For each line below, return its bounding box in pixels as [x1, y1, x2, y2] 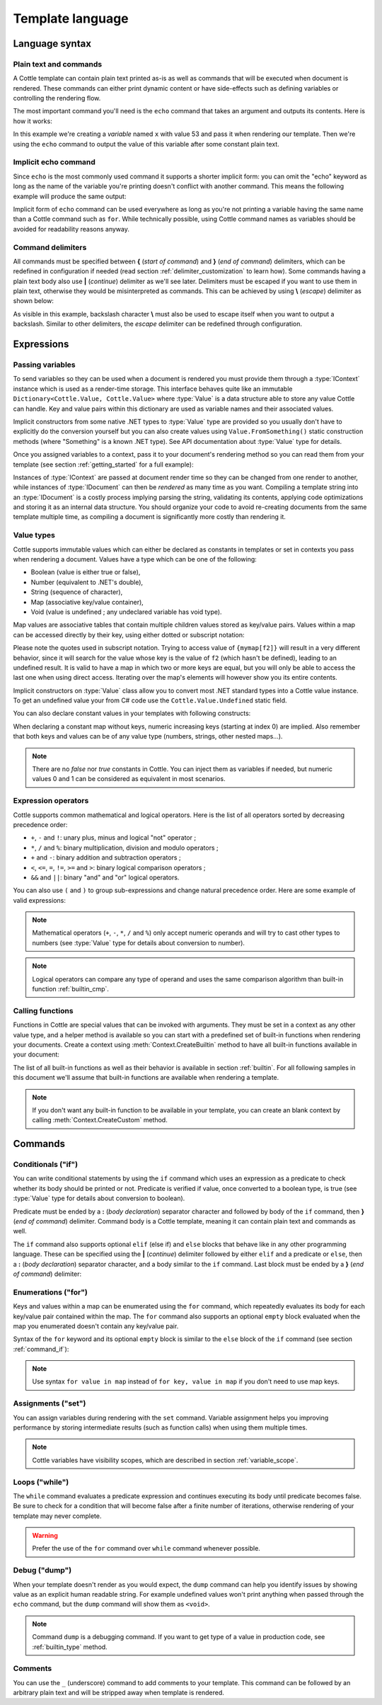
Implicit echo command [13, 157, 95, 167]
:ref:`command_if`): [13, 1345, 69, 1353]
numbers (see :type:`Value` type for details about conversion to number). [32, 938, 245, 947]
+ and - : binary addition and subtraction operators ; [30, 853, 181, 862]
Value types [13, 530, 56, 540]
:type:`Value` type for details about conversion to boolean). [13, 1194, 185, 1203]
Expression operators [13, 796, 89, 806]
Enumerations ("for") [13, 1287, 88, 1297]
